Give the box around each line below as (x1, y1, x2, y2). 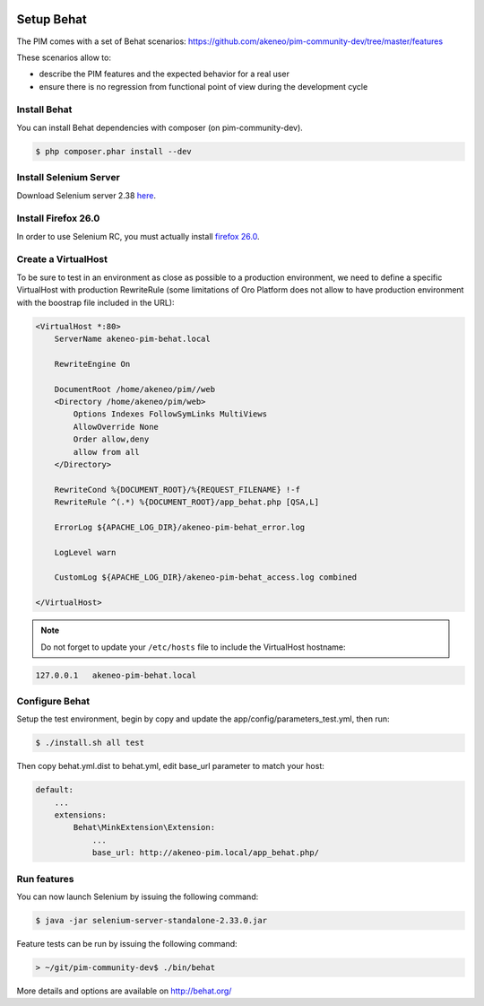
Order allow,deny (73, 434, 150, 444)
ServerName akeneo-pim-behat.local (54, 333, 211, 344)
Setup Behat (16, 12, 87, 27)
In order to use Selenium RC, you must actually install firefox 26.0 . (16, 231, 260, 241)
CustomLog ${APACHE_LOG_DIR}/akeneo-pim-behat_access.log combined (54, 573, 358, 582)
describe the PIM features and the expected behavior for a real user (39, 68, 290, 80)
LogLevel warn (54, 547, 117, 557)
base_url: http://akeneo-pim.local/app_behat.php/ (91, 848, 320, 858)
